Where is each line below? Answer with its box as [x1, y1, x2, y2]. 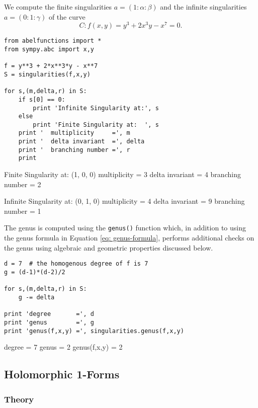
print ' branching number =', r [18, 146, 130, 153]
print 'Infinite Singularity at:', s [33, 104, 159, 112]
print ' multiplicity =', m [18, 129, 130, 137]
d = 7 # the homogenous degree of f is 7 [4, 260, 148, 268]
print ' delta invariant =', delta [18, 138, 145, 145]
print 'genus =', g [4, 318, 94, 326]
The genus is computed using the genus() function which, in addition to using [4, 222, 246, 233]
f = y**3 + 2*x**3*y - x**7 [4, 62, 98, 70]
